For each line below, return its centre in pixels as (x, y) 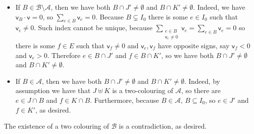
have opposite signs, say (194, 46)
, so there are (201, 90)
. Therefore (64, 55)
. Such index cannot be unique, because (93, 28)
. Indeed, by (202, 81)
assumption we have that (53, 90)
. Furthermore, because (125, 100)
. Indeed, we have (219, 7)
